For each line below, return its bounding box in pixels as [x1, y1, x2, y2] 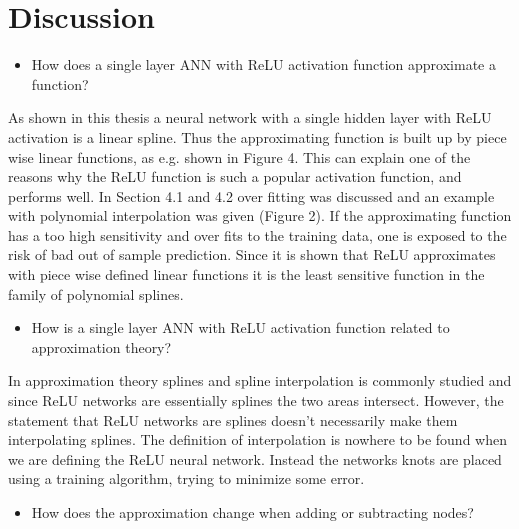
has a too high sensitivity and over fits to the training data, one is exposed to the [8, 224, 507, 245]
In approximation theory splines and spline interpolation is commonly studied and [8, 370, 512, 391]
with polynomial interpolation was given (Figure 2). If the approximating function [8, 205, 512, 226]
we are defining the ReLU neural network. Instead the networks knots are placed [8, 448, 502, 469]
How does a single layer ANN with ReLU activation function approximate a [31, 54, 496, 75]
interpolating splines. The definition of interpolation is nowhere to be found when [8, 429, 507, 450]
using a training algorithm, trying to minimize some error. [8, 468, 365, 489]
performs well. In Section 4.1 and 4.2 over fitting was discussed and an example [8, 185, 495, 206]
